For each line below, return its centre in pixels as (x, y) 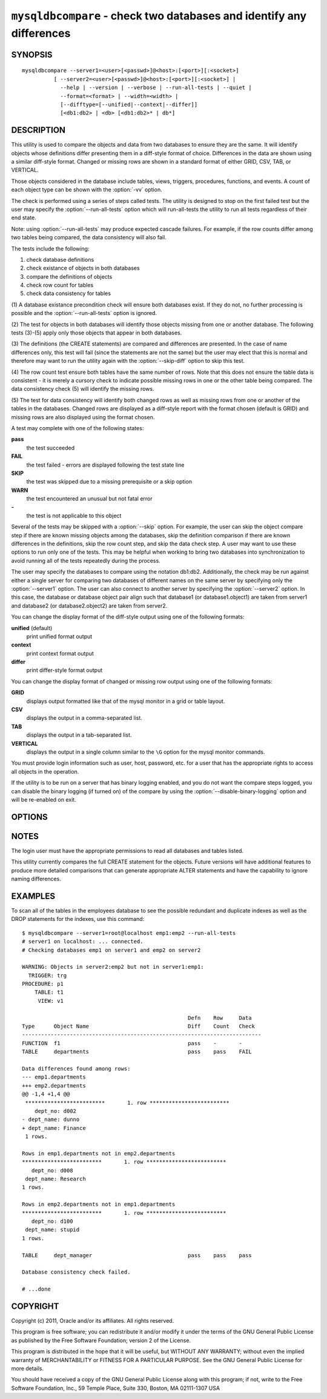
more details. (28, 1368)
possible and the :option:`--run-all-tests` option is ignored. (84, 313)
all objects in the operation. (45, 771)
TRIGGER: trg (48, 975)
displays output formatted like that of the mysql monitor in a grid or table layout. (126, 701)
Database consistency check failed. (76, 1272)
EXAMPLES (33, 896)
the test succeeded (51, 448)
